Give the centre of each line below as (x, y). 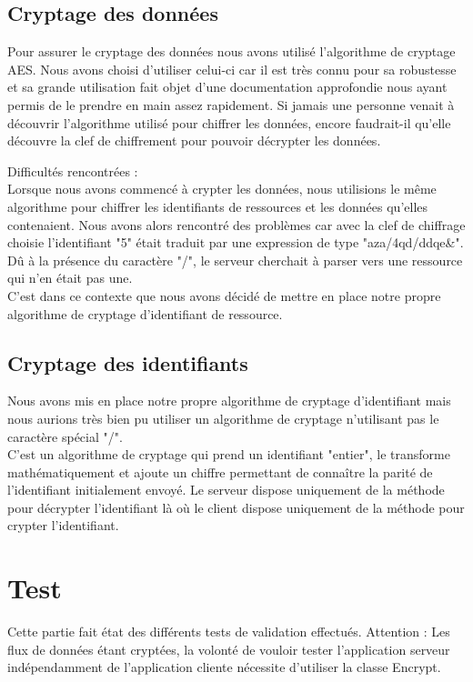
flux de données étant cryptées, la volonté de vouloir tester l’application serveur (229, 649)
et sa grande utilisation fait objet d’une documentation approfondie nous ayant (227, 87)
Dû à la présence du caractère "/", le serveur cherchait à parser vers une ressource (235, 260)
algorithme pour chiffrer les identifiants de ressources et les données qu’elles (218, 206)
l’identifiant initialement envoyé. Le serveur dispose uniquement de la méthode (226, 490)
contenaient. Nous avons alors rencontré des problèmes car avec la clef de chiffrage (236, 224)
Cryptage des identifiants (128, 362)
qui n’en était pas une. (70, 278)
